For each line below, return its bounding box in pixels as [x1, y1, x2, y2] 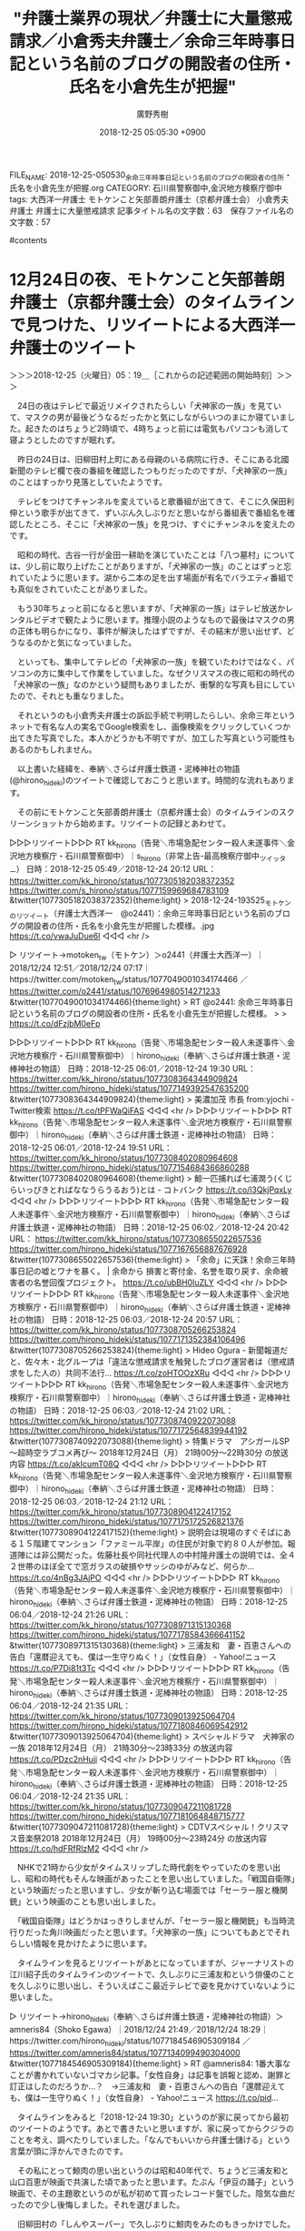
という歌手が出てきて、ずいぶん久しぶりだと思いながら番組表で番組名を [16, 507, 288, 518]
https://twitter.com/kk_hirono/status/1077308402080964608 [9, 1152, 239, 1163]
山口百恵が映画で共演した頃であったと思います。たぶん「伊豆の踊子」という [9, 2176, 295, 2187]
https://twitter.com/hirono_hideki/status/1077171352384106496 [9, 1334, 246, 1345]
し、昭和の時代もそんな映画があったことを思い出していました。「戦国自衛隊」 [9, 1873, 296, 1884]
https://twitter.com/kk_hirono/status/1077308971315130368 [9, 1619, 231, 1630]
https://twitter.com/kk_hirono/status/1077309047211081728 [9, 1801, 232, 1812]
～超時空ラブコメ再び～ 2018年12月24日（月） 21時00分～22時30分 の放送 [9, 1447, 289, 1458]
